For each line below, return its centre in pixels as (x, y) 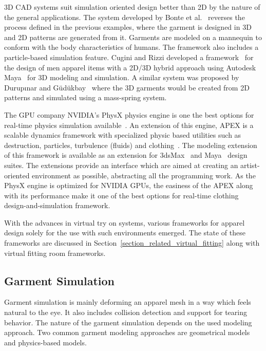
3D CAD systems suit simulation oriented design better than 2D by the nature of (132, 7)
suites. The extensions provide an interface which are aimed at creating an (121, 165)
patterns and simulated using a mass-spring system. (85, 97)
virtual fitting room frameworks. (55, 253)
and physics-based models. (45, 342)
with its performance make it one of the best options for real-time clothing (121, 195)
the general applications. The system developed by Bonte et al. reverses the (125, 17)
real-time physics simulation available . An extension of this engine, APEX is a (129, 125)
